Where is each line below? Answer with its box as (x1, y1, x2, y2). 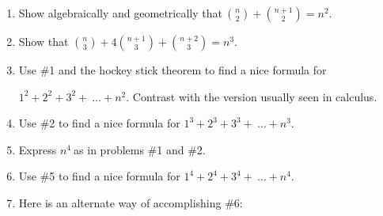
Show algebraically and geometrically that (18, 5, 222, 21)
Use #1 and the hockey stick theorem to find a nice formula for (18, 62, 327, 78)
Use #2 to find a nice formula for (18, 115, 180, 131)
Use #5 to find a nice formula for (18, 168, 180, 184)
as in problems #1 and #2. (74, 141, 206, 157)
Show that (18, 33, 69, 49)
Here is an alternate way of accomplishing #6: (18, 194, 243, 210)
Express (18, 141, 57, 157)
